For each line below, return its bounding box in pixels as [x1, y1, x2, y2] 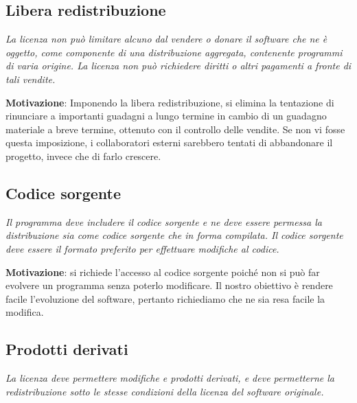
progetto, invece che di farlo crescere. [5, 148, 161, 163]
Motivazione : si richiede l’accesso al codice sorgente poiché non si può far [5, 264, 320, 279]
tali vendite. [5, 71, 56, 86]
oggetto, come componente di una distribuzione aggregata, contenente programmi [5, 45, 343, 59]
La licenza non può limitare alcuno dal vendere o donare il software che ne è [5, 32, 327, 46]
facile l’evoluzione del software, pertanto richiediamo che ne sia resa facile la [5, 291, 325, 306]
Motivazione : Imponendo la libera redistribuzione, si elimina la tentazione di [5, 95, 334, 109]
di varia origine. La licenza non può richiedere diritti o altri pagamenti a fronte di [5, 58, 352, 73]
